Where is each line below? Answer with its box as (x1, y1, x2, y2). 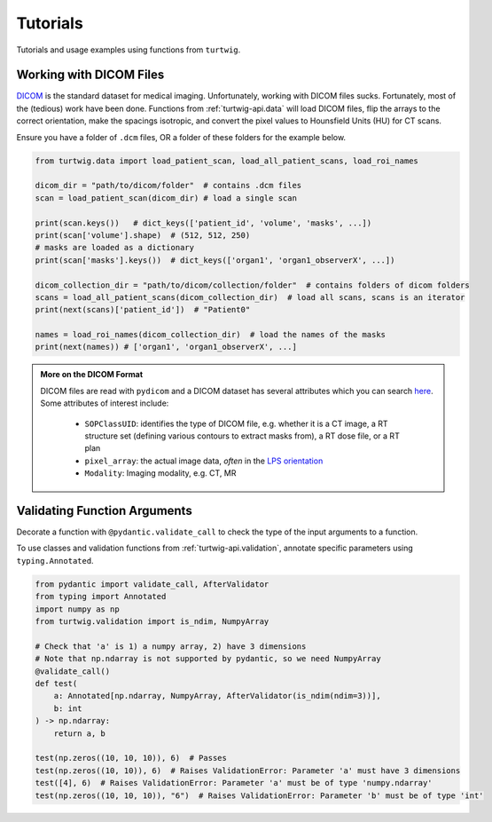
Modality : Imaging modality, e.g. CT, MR (84, 468, 237, 478)
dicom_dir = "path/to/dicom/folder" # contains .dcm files (35, 180, 302, 191)
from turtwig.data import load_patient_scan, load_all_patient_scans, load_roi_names (35, 155, 418, 166)
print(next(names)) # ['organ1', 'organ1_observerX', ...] (35, 342, 297, 352)
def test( (35, 678, 78, 688)
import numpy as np (35, 604, 120, 614)
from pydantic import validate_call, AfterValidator (35, 579, 269, 589)
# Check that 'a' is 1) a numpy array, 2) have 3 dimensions (35, 641, 307, 652)
